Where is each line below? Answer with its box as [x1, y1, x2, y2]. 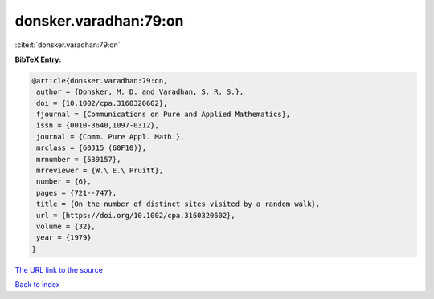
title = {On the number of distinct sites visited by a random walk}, [36, 200, 321, 208]
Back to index [14, 280, 60, 289]
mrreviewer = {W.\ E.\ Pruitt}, [36, 166, 164, 176]
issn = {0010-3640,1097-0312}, [36, 121, 160, 130]
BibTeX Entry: [14, 55, 62, 64]
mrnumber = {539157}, [36, 155, 121, 164]
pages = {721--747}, [36, 188, 117, 197]
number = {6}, [36, 177, 92, 186]
